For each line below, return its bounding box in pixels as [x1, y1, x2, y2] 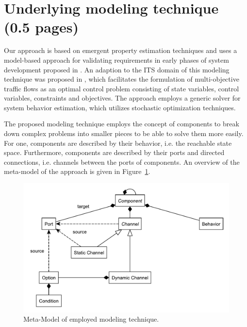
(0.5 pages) [4, 17, 79, 37]
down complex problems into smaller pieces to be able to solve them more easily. [4, 128, 244, 138]
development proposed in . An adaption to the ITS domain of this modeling [4, 64, 230, 74]
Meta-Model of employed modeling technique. [23, 314, 159, 324]
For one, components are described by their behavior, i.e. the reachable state [4, 138, 232, 148]
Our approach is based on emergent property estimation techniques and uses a [4, 45, 237, 55]
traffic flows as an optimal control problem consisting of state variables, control [4, 83, 239, 93]
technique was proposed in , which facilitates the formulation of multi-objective [4, 74, 239, 84]
